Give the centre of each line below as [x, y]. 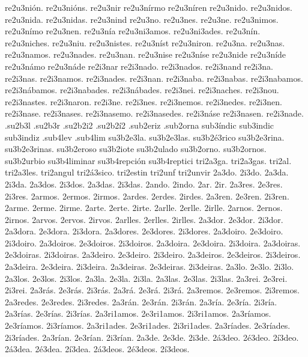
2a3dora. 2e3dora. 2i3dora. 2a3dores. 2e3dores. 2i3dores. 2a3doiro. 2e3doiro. [144, 231]
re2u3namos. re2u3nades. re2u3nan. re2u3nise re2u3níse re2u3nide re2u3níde [146, 54]
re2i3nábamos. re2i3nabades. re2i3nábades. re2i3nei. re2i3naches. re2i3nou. [142, 90]
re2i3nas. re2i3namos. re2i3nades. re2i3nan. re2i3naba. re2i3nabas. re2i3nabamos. [154, 78]
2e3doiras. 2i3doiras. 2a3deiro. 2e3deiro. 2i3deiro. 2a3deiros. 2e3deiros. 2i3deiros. [153, 255]
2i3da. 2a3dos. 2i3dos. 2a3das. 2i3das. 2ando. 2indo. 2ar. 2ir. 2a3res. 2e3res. [144, 184]
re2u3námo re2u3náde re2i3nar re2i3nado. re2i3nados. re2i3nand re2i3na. [139, 66]
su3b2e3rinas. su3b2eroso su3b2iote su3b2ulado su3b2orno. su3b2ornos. [136, 149]
